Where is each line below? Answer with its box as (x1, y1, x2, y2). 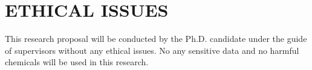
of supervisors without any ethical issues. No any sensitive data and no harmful (5, 44, 299, 56)
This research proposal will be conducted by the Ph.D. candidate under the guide (5, 32, 307, 45)
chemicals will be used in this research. (5, 56, 149, 68)
